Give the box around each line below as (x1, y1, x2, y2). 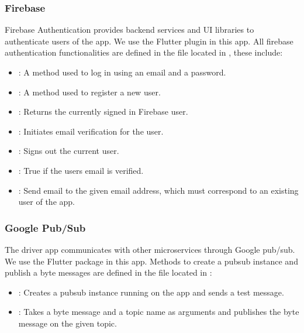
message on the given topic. (18, 317, 117, 329)
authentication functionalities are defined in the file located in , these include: (5, 46, 283, 59)
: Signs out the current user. (18, 145, 119, 157)
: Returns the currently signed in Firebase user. (18, 105, 188, 118)
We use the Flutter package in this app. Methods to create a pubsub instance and (5, 255, 298, 267)
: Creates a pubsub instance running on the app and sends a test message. (18, 286, 284, 298)
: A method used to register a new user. (18, 85, 161, 98)
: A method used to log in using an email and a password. (18, 66, 226, 78)
